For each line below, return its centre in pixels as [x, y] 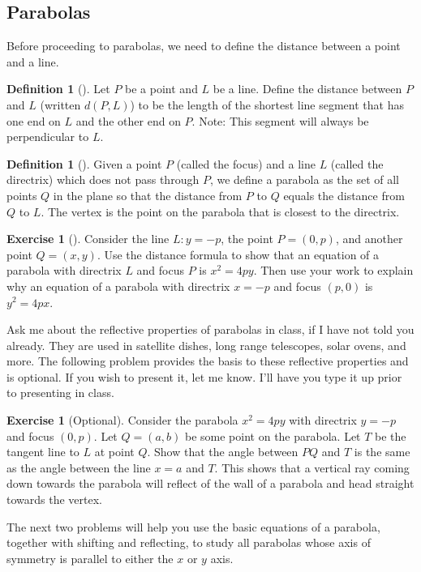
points [22, 195]
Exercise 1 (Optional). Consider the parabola [122, 420]
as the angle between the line [79, 467]
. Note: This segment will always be [280, 120]
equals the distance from [344, 195]
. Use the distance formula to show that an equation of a [238, 254]
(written [60, 104]
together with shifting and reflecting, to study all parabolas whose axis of [189, 542]
